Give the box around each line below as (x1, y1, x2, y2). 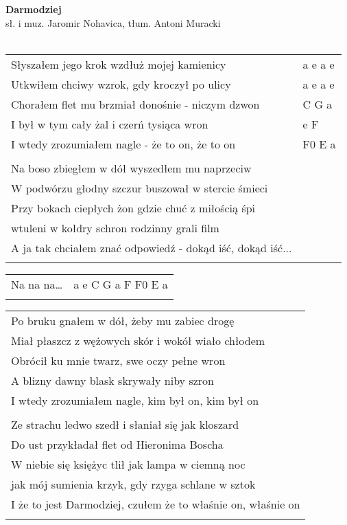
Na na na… (11, 276, 63, 292)
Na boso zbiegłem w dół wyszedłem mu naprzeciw (11, 159, 252, 176)
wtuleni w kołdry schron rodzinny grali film (11, 219, 219, 236)
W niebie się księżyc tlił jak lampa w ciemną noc (11, 456, 246, 472)
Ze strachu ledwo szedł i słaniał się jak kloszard (11, 416, 239, 432)
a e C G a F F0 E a (73, 276, 168, 292)
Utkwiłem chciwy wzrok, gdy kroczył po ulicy (11, 76, 231, 92)
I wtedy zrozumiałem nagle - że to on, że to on (11, 135, 236, 152)
